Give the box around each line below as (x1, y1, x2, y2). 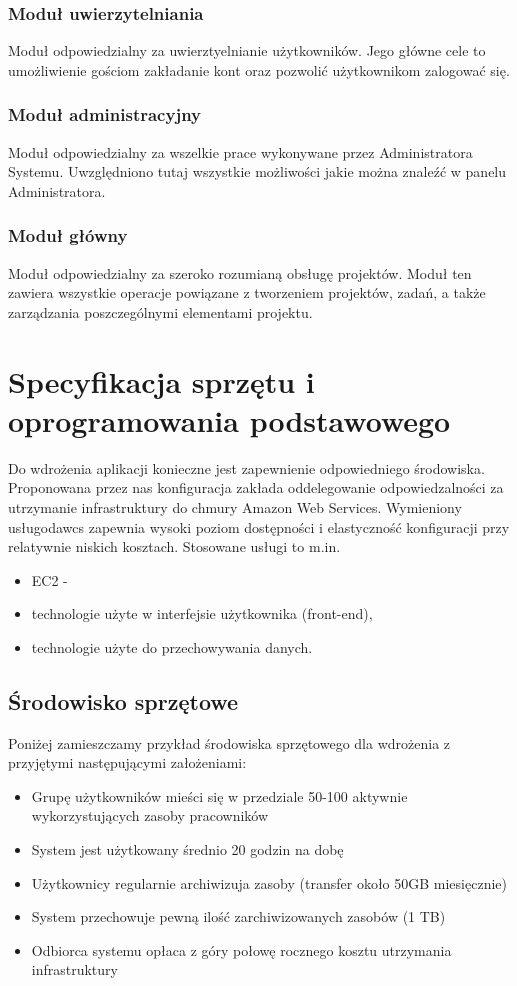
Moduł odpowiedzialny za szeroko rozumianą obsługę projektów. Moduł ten (8, 262, 472, 283)
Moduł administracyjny (8, 102, 201, 127)
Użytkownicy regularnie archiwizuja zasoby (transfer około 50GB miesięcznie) (31, 872, 507, 893)
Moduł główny (8, 223, 128, 248)
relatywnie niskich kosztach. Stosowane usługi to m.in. (8, 536, 341, 557)
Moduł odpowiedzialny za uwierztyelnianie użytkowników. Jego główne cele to (8, 40, 486, 61)
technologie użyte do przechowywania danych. (31, 636, 313, 657)
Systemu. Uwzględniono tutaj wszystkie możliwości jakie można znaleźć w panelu (8, 161, 507, 182)
